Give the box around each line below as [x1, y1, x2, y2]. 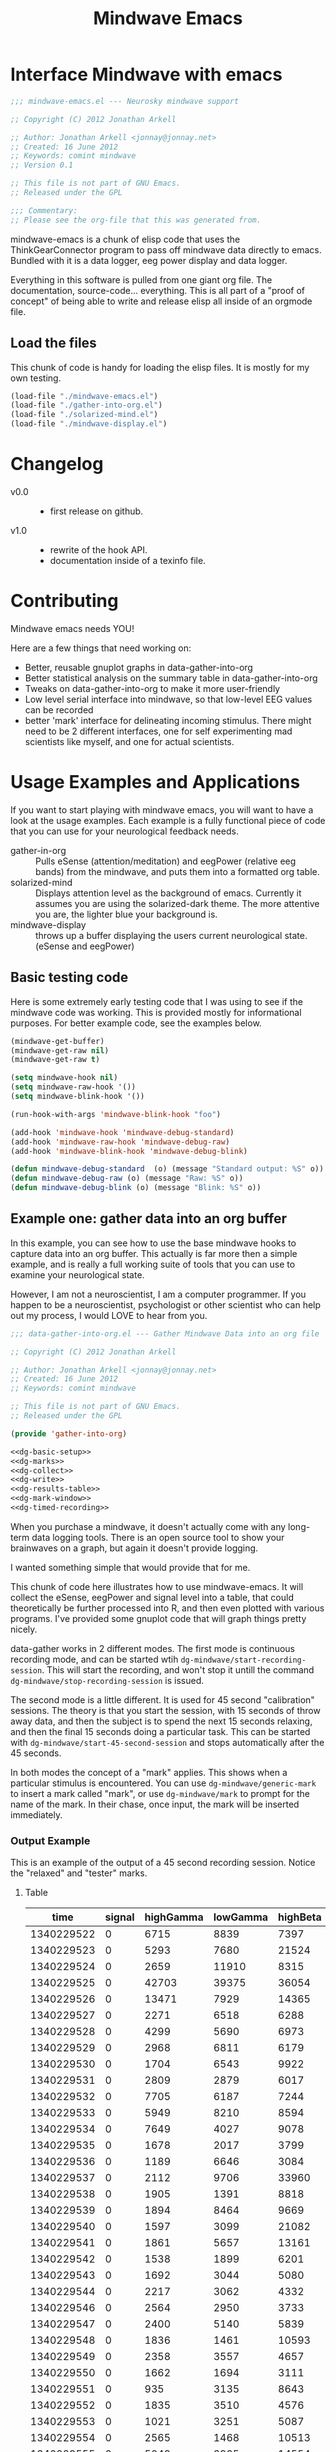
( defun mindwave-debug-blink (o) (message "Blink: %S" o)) [10, 1183, 262, 1193]
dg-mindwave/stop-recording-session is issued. [10, 1674, 205, 1686]
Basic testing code [10, 969, 129, 986]
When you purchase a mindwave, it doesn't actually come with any [10, 1520, 287, 1532]
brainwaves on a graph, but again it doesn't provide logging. [10, 1542, 259, 1554]
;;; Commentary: [10, 205, 78, 216]
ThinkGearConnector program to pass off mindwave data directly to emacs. [10, 243, 322, 256]
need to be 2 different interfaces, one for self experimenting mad [24, 725, 293, 737]
